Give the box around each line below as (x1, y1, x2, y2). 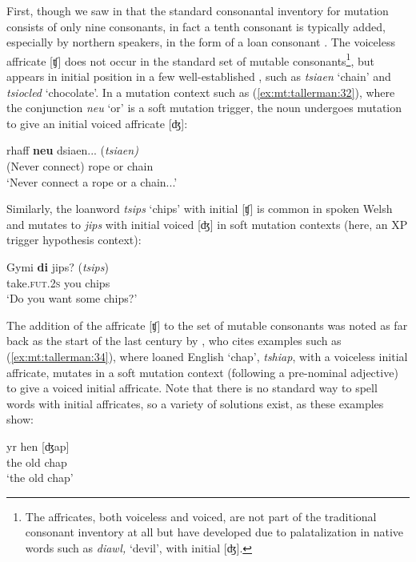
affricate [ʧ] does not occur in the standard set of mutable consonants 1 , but (6, 50, 375, 69)
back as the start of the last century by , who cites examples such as (6, 332, 342, 349)
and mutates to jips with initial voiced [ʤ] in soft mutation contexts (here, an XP (6, 215, 408, 232)
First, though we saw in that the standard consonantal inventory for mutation (6, 2, 389, 18)
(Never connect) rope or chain (6, 158, 154, 174)
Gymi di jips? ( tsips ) (6, 258, 109, 275)
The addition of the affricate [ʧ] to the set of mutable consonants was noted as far (6, 316, 408, 333)
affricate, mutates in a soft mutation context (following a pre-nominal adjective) (6, 363, 398, 380)
